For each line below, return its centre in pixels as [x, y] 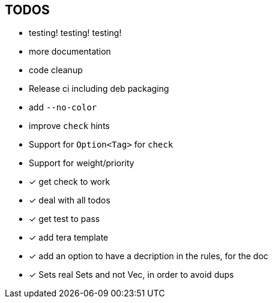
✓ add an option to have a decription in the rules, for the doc [149, 256]
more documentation [70, 52]
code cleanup [56, 70]
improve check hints [69, 126]
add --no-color [63, 107]
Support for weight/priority [82, 163]
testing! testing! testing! [75, 33]
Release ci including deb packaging [99, 89]
